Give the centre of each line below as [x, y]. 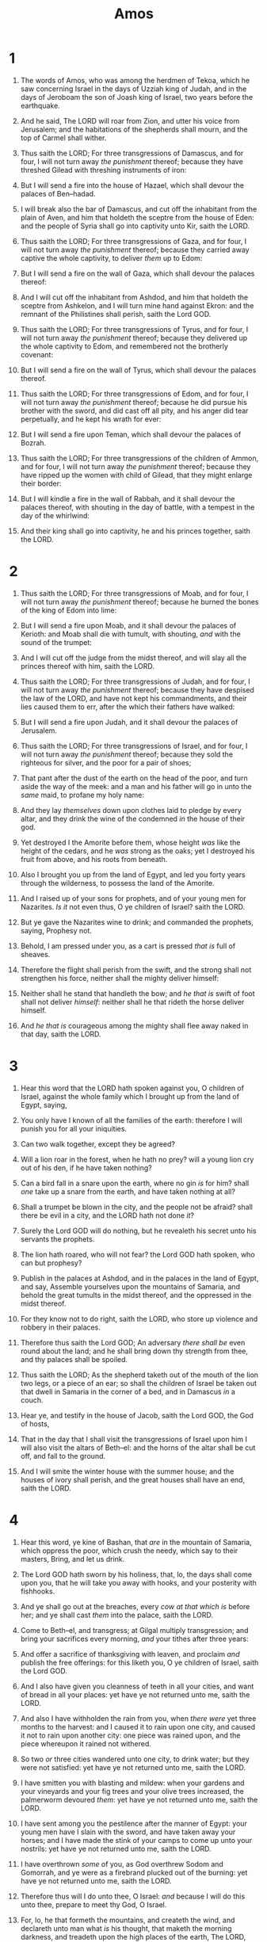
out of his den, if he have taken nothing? [86, 1167]
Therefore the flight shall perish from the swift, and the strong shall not [136, 969]
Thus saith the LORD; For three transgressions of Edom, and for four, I [134, 394]
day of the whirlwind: [55, 515]
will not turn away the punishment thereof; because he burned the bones [139, 601]
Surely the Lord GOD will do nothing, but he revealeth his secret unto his [138, 1230]
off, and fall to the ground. [63, 1456]
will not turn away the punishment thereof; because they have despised [137, 689]
